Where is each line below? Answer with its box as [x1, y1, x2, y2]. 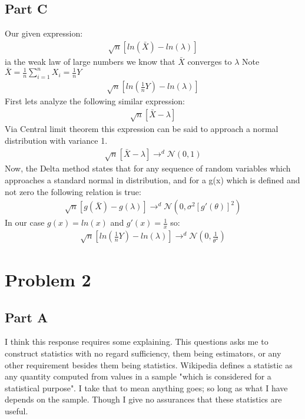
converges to [187, 55, 232, 67]
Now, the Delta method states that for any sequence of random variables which [5, 162, 291, 174]
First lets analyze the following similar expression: [5, 95, 185, 107]
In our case [5, 216, 45, 229]
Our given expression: [5, 27, 83, 39]
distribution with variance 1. [5, 134, 108, 146]
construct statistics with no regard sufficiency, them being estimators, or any [5, 347, 281, 359]
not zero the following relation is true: [5, 185, 141, 197]
